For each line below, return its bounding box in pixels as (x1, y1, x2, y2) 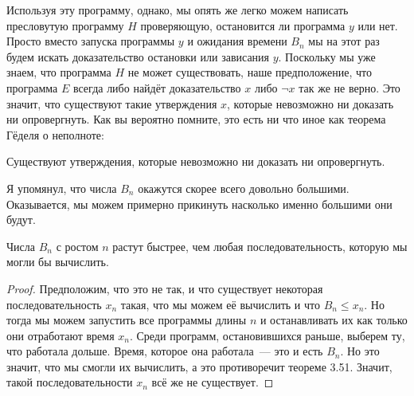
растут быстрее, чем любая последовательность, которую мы (112, 237, 408, 254)
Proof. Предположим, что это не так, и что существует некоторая (6, 280, 323, 296)
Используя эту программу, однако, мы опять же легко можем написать (6, 2, 349, 18)
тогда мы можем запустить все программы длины (6, 312, 247, 328)
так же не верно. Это (299, 79, 400, 96)
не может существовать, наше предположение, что (127, 64, 373, 80)
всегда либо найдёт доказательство (72, 79, 241, 96)
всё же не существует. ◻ (151, 374, 274, 390)
